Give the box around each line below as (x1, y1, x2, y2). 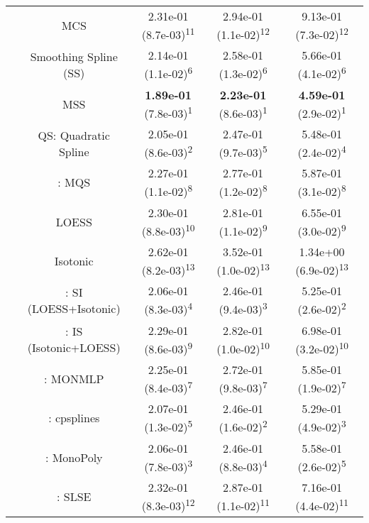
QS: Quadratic (38, 126, 110, 143)
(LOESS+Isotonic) (27, 299, 121, 316)
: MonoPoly (45, 448, 103, 466)
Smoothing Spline (30, 48, 118, 65)
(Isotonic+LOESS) (27, 339, 121, 356)
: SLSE (56, 488, 92, 505)
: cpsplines (48, 409, 100, 426)
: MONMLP (43, 370, 104, 387)
